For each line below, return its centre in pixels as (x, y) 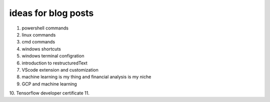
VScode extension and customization (60, 69)
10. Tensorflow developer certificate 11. (49, 93)
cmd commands (38, 42)
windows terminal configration (53, 56)
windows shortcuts (41, 49)
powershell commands (45, 28)
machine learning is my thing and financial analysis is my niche (86, 77)
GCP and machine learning (49, 84)
